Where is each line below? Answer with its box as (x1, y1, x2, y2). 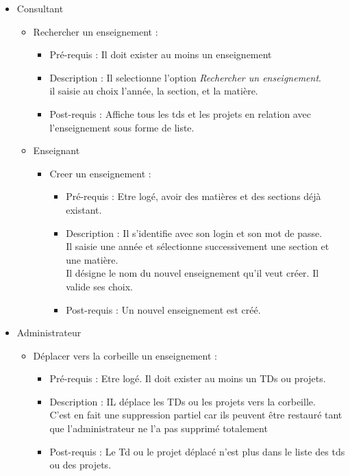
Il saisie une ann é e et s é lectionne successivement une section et (66, 239, 329, 253)
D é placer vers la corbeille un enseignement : (33, 348, 217, 362)
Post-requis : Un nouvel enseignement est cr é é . (66, 302, 261, 316)
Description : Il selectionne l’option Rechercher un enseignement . (49, 70, 321, 84)
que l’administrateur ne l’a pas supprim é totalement (49, 421, 268, 436)
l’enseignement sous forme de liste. (49, 120, 195, 134)
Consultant (16, 1, 64, 15)
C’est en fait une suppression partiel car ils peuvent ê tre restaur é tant (49, 408, 342, 422)
